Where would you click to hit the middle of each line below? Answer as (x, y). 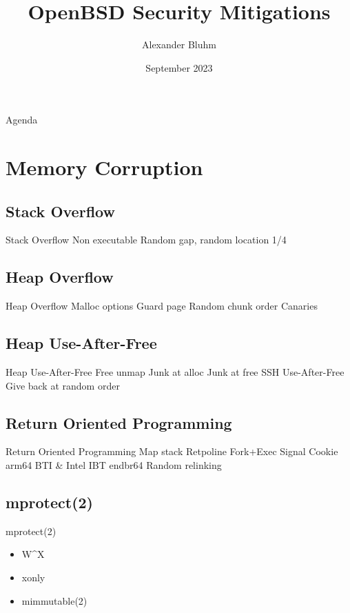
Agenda (22, 120)
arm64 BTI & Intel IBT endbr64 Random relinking (114, 465)
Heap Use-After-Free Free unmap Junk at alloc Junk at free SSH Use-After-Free (175, 372)
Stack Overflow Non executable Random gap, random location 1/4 (146, 240)
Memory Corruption (104, 167)
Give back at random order (63, 385)
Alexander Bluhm (179, 44)
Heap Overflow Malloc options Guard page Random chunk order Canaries (162, 306)
